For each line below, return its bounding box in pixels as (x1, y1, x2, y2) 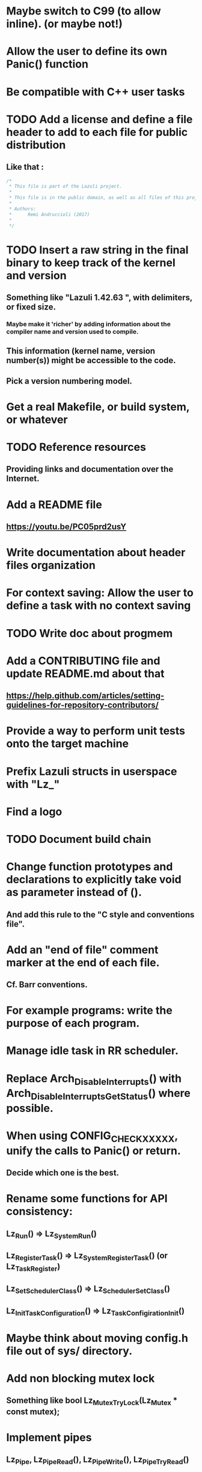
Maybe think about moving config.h (6, 1331, 188, 1345)
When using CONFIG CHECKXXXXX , (6, 1129, 179, 1144)
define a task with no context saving (6, 599, 191, 612)
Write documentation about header (6, 546, 186, 559)
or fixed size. (6, 302, 56, 312)
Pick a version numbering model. (6, 376, 132, 386)
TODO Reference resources (6, 441, 146, 454)
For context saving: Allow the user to (6, 586, 194, 600)
